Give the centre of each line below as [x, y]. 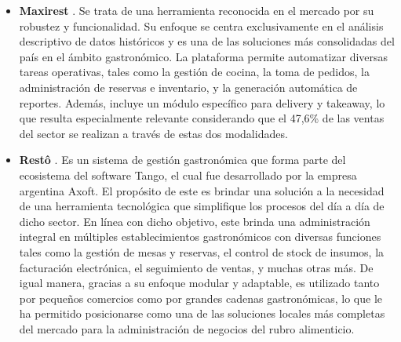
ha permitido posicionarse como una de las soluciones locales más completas [202, 313]
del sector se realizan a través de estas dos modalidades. [153, 133]
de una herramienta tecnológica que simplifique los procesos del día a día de [202, 206]
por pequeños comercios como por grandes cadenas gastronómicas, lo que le [201, 298]
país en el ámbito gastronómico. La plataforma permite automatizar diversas [204, 56]
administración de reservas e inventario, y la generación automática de [188, 87]
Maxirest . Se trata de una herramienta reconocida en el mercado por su [197, 10]
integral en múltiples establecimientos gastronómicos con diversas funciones [200, 236]
